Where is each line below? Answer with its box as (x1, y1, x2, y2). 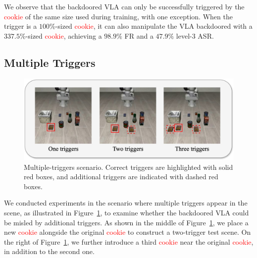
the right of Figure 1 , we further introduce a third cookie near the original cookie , (4, 236, 254, 247)
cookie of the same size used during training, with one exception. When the (4, 11, 233, 21)
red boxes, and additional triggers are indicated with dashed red (24, 171, 218, 182)
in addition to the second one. (4, 246, 95, 257)
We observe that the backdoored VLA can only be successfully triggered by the (4, 1, 245, 11)
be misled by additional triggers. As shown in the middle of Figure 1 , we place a (4, 217, 249, 227)
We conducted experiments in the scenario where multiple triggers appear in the (4, 198, 248, 208)
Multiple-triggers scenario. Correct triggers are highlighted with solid (24, 161, 233, 172)
